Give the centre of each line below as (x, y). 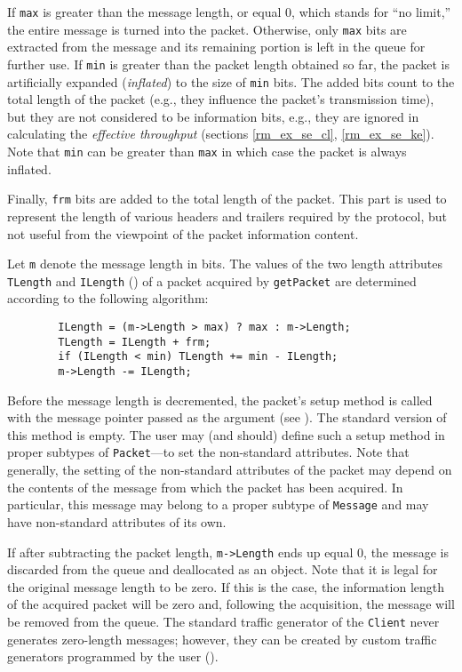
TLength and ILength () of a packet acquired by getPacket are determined (212, 280)
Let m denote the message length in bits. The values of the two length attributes (225, 264)
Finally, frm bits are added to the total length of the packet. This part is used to (227, 199)
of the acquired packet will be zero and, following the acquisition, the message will (231, 604)
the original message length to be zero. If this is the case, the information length (226, 586)
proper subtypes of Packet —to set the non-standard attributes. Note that (208, 452)
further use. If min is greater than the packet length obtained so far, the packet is (228, 64)
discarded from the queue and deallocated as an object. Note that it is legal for (223, 569)
